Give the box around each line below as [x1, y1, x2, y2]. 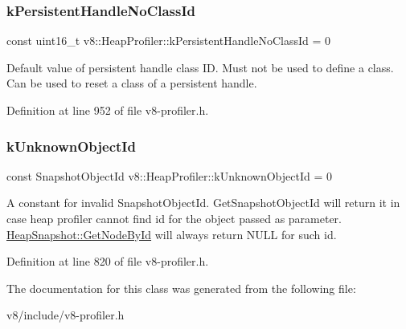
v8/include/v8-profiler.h [6, 307, 125, 323]
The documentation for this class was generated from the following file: [6, 279, 356, 296]
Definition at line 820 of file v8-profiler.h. [6, 253, 209, 270]
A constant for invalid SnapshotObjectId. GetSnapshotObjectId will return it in [6, 194, 400, 211]
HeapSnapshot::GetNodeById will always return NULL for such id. [6, 225, 337, 242]
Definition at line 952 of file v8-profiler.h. [6, 102, 209, 118]
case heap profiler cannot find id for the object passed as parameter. [6, 210, 342, 226]
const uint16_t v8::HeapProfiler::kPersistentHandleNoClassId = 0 [6, 32, 331, 49]
